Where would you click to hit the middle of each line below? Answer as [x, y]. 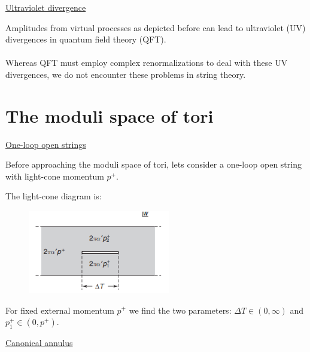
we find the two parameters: [180, 310]
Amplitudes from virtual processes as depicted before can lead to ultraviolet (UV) [156, 27]
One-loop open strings [46, 144]
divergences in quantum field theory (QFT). [86, 39]
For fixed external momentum [60, 310]
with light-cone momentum [55, 176]
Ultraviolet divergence [46, 7]
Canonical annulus [39, 342]
